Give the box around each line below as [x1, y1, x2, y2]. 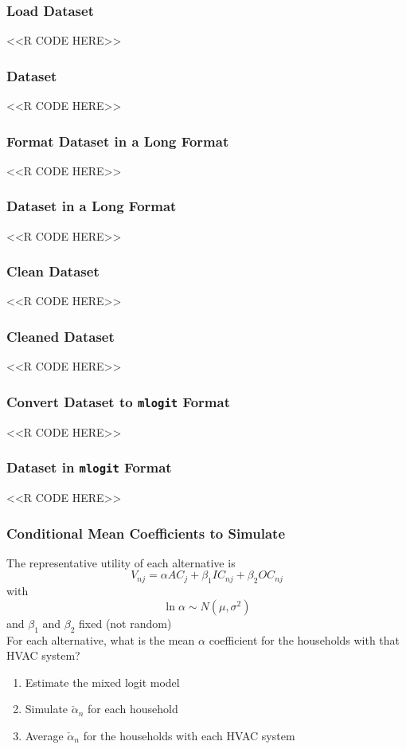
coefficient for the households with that [209, 631, 400, 648]
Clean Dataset [6, 261, 100, 281]
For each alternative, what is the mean [6, 631, 195, 648]
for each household [88, 700, 178, 717]
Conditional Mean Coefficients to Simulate [6, 523, 286, 543]
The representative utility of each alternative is [6, 554, 236, 571]
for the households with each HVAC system [83, 727, 295, 743]
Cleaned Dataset [6, 326, 115, 346]
